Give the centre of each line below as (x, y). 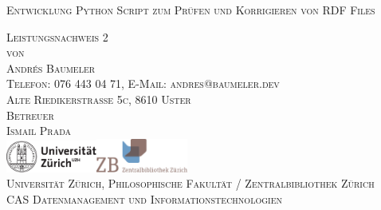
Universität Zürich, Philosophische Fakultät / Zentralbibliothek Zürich (190, 183)
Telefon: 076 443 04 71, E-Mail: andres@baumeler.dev (143, 83)
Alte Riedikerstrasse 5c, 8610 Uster (99, 99)
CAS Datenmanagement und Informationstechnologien (144, 198)
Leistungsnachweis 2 (57, 36)
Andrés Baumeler (51, 67)
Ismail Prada (39, 131)
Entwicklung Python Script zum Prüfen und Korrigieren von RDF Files (191, 10)
